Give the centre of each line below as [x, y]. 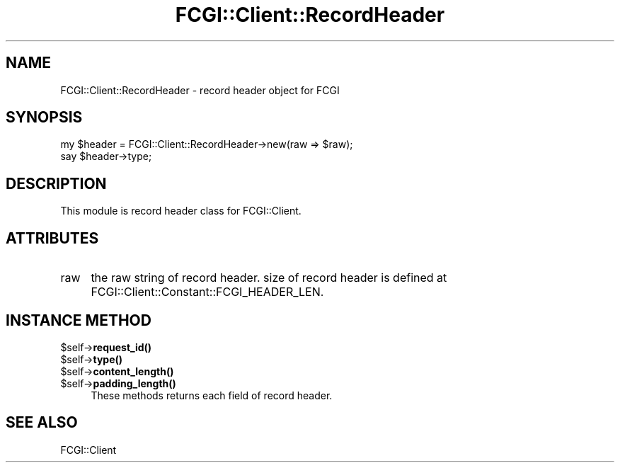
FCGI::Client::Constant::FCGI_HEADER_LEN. [207, 292]
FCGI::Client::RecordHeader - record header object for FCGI [200, 90]
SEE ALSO [42, 423]
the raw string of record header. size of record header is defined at [269, 278]
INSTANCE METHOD [79, 320]
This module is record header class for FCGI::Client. [181, 211]
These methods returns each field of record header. [212, 395]
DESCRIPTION [56, 183]
